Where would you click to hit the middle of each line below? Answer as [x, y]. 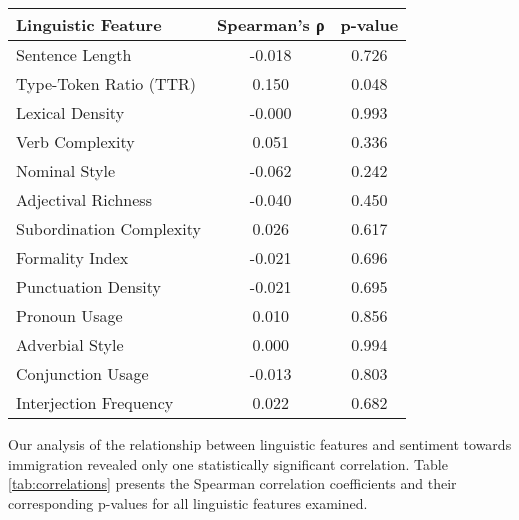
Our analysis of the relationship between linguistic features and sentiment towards [260, 444]
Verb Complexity [75, 141]
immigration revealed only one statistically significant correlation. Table [228, 463]
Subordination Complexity [108, 228]
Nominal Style [66, 170]
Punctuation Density [89, 286]
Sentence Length [74, 54]
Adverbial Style [70, 344]
